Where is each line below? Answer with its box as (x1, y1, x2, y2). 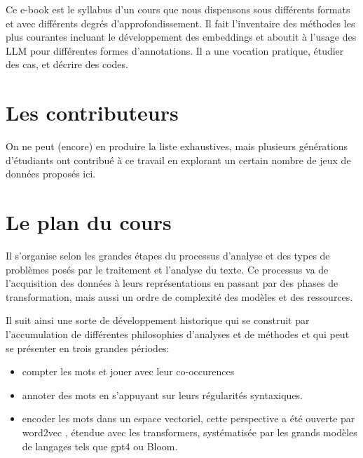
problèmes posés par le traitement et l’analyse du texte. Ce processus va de (6, 262, 329, 276)
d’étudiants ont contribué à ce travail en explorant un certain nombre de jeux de (6, 152, 351, 167)
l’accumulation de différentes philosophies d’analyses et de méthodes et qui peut (6, 326, 350, 341)
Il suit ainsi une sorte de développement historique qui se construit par (6, 313, 310, 328)
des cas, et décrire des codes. (6, 57, 128, 72)
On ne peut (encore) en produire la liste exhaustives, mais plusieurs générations (6, 139, 348, 154)
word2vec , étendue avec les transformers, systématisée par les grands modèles (22, 424, 357, 439)
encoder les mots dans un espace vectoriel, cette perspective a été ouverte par (22, 411, 355, 426)
